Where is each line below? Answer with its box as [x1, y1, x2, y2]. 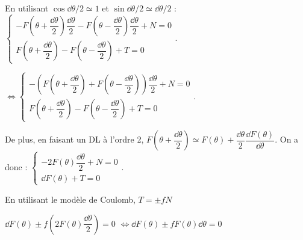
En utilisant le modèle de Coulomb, [5, 192, 136, 205]
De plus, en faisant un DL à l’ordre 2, [5, 133, 144, 146]
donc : [5, 161, 28, 173]
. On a [275, 133, 299, 146]
